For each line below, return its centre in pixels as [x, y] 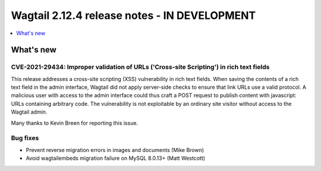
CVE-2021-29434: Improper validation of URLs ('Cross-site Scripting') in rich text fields [140, 67]
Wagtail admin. [29, 112]
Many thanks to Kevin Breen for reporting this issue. [75, 123]
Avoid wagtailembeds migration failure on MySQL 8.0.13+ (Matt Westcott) [115, 158]
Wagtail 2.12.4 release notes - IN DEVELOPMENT [133, 15]
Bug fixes [25, 138]
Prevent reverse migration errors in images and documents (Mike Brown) [115, 150]
